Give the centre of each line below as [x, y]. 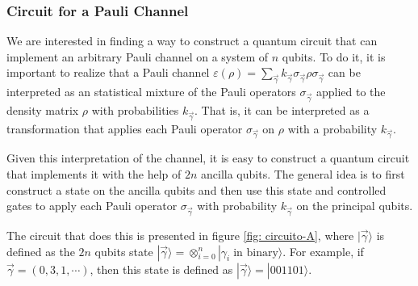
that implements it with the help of [94, 174]
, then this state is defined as [161, 269]
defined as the [41, 251]
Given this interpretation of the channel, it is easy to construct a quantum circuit [208, 158]
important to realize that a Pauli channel [108, 72]
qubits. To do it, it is [334, 56]
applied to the [351, 92]
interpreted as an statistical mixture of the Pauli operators [151, 92]
